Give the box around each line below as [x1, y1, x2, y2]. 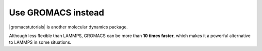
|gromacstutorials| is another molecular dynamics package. [9, 24, 128, 30]
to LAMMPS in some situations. [9, 39, 71, 45]
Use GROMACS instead [9, 7, 104, 18]
